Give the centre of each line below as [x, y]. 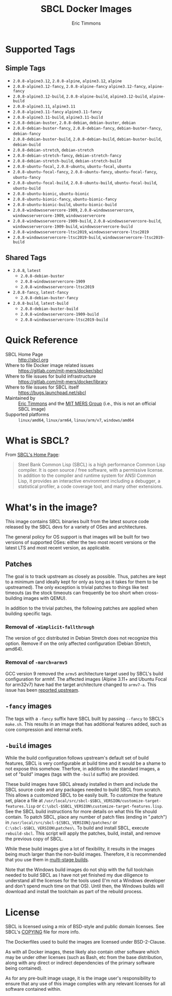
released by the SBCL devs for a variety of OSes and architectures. [76, 527]
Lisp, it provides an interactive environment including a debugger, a [89, 481]
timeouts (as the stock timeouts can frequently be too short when [74, 593]
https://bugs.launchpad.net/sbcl [52, 392]
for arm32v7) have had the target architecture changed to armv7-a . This [81, 685]
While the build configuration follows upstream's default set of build [77, 758]
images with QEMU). [45, 598]
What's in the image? [51, 507]
